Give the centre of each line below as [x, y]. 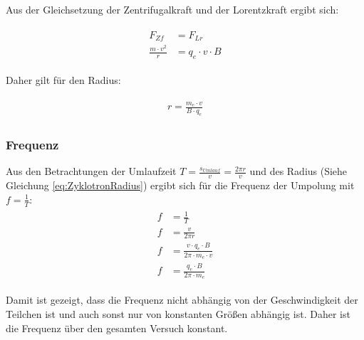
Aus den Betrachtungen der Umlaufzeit [91, 171]
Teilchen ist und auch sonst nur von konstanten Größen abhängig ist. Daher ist [178, 314]
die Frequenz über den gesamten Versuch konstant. [117, 328]
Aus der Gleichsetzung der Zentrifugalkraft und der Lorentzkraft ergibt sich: [172, 9]
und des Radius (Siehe [298, 171]
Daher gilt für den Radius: [63, 80]
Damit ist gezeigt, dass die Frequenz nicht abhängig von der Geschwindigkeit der [182, 300]
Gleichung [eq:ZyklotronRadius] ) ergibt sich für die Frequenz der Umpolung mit [180, 185]
